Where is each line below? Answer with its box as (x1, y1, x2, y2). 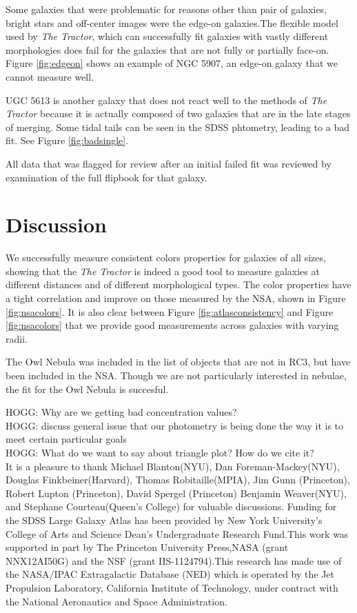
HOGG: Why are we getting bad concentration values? (6, 405, 237, 419)
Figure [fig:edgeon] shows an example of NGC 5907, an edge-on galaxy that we (6, 56, 338, 70)
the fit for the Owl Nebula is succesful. (6, 381, 169, 396)
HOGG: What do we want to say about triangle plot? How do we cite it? (6, 445, 314, 459)
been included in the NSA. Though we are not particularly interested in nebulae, (6, 368, 347, 382)
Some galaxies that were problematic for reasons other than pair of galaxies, (6, 2, 327, 16)
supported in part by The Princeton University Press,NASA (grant (6, 540, 289, 554)
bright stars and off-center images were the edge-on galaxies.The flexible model (6, 15, 339, 30)
